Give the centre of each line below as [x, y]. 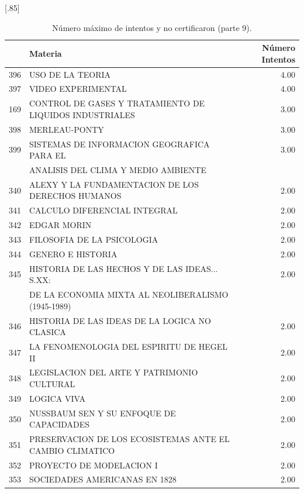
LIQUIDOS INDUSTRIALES [82, 114]
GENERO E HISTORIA [73, 254]
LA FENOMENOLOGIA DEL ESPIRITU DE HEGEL [128, 346]
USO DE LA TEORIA [70, 74]
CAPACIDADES [60, 424]
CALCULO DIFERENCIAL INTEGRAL [103, 210]
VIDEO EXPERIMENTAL [78, 89]
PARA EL [48, 155]
